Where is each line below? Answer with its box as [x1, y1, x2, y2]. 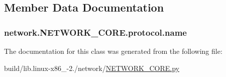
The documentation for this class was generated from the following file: [4, 46, 222, 56]
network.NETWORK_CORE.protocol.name [4, 26, 187, 38]
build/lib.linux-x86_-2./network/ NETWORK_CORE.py [4, 62, 179, 73]
